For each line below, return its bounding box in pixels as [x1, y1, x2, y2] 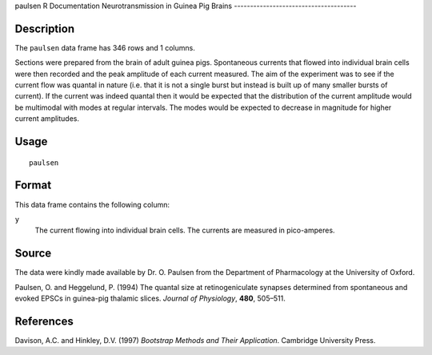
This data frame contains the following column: [14, 200, 170, 209]
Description [14, 22, 75, 35]
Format [14, 179, 52, 192]
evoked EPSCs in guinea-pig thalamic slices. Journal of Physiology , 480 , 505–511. [14, 293, 286, 304]
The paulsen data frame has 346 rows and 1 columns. [14, 42, 195, 52]
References [14, 314, 74, 328]
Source [14, 247, 52, 260]
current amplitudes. [14, 114, 80, 123]
